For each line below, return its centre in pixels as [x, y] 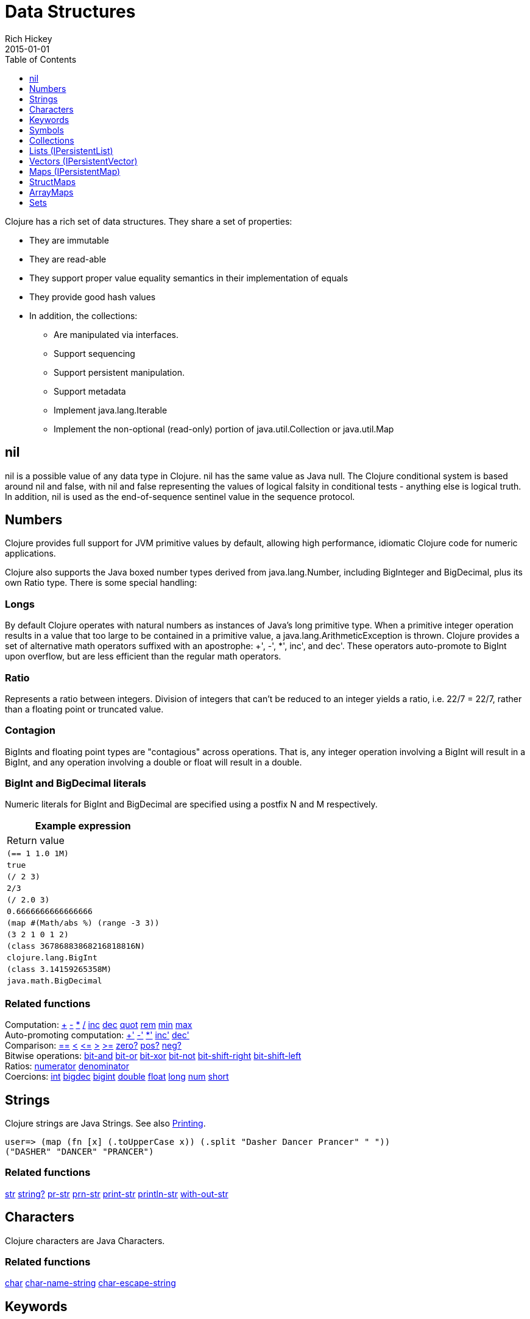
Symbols [47, 130]
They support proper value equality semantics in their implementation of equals [189, 278]
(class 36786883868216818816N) [76, 946]
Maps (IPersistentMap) [75, 171]
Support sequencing [94, 353]
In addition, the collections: [83, 315]
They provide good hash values [93, 297]
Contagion [30, 730]
